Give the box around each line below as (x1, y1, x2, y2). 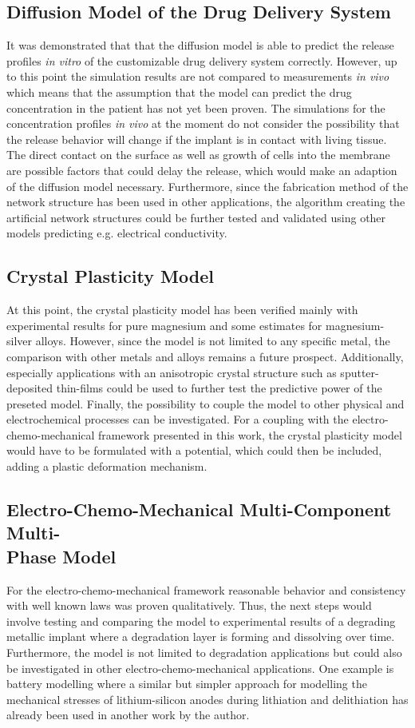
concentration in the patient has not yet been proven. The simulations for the (6, 99, 385, 116)
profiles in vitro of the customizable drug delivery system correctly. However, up (6, 52, 397, 69)
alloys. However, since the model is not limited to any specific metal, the (35, 332, 390, 349)
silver (6, 332, 33, 349)
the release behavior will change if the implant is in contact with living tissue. (6, 130, 387, 147)
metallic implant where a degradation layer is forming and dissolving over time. (6, 628, 395, 645)
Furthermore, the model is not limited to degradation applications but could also (6, 644, 402, 661)
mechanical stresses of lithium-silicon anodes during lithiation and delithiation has (6, 690, 409, 707)
